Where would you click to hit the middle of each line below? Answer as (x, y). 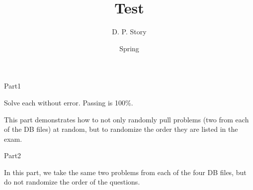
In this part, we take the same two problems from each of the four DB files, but (125, 172)
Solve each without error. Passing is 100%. (69, 102)
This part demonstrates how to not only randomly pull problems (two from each (126, 119)
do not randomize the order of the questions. (72, 182)
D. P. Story (129, 32)
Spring (129, 48)
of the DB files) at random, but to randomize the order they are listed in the (121, 129)
